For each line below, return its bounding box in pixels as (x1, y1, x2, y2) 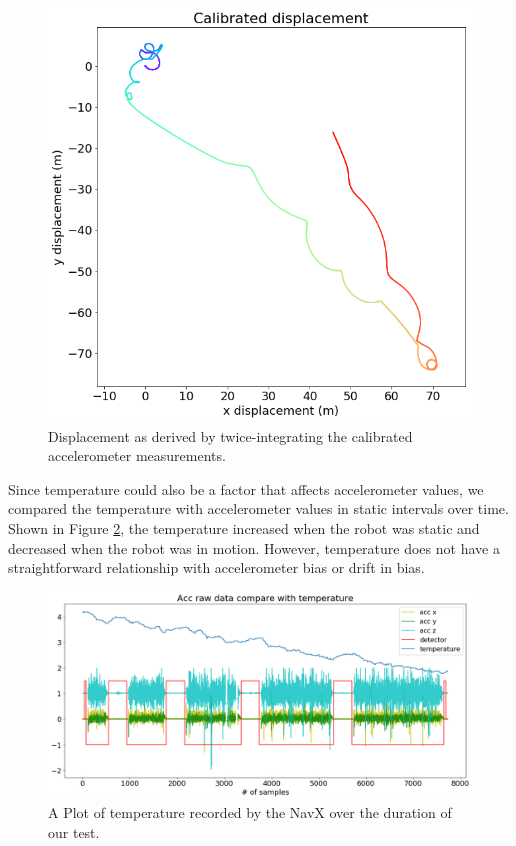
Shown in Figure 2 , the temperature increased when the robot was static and (8, 518, 480, 539)
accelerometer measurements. (48, 445, 226, 466)
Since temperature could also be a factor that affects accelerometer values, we (8, 478, 484, 499)
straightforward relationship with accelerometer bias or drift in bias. (8, 557, 425, 578)
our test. (48, 822, 100, 843)
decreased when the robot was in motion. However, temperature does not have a (8, 537, 500, 558)
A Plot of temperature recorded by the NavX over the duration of (48, 802, 452, 823)
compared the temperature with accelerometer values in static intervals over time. (8, 498, 509, 519)
